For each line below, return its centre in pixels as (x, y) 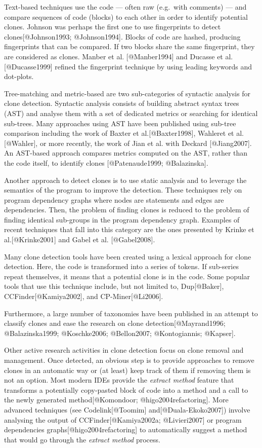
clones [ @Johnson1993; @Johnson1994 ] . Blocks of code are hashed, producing (122, 36)
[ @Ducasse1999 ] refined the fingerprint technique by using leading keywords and (128, 66)
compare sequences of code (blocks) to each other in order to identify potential (126, 16)
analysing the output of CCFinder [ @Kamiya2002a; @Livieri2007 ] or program (123, 419)
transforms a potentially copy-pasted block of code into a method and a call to (126, 389)
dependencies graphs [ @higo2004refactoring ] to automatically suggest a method (126, 430)
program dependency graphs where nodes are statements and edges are (114, 199)
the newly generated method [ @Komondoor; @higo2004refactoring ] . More (116, 400)
